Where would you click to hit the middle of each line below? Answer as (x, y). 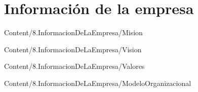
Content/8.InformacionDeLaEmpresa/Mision (73, 32)
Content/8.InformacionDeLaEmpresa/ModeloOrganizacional (98, 83)
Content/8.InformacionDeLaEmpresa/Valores (74, 66)
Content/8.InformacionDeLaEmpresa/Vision (73, 49)
